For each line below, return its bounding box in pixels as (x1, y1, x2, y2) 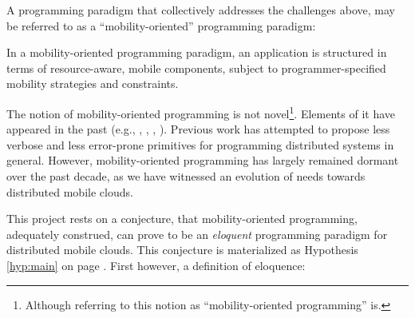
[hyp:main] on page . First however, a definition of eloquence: (6, 256, 306, 273)
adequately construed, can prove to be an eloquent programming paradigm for (6, 225, 388, 242)
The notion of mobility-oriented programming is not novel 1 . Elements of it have (6, 102, 395, 121)
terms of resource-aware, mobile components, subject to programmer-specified (6, 59, 386, 76)
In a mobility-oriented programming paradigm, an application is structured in (6, 44, 387, 61)
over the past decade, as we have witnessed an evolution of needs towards (6, 168, 366, 184)
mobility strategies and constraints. (6, 75, 179, 92)
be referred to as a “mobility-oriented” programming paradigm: (6, 17, 316, 34)
